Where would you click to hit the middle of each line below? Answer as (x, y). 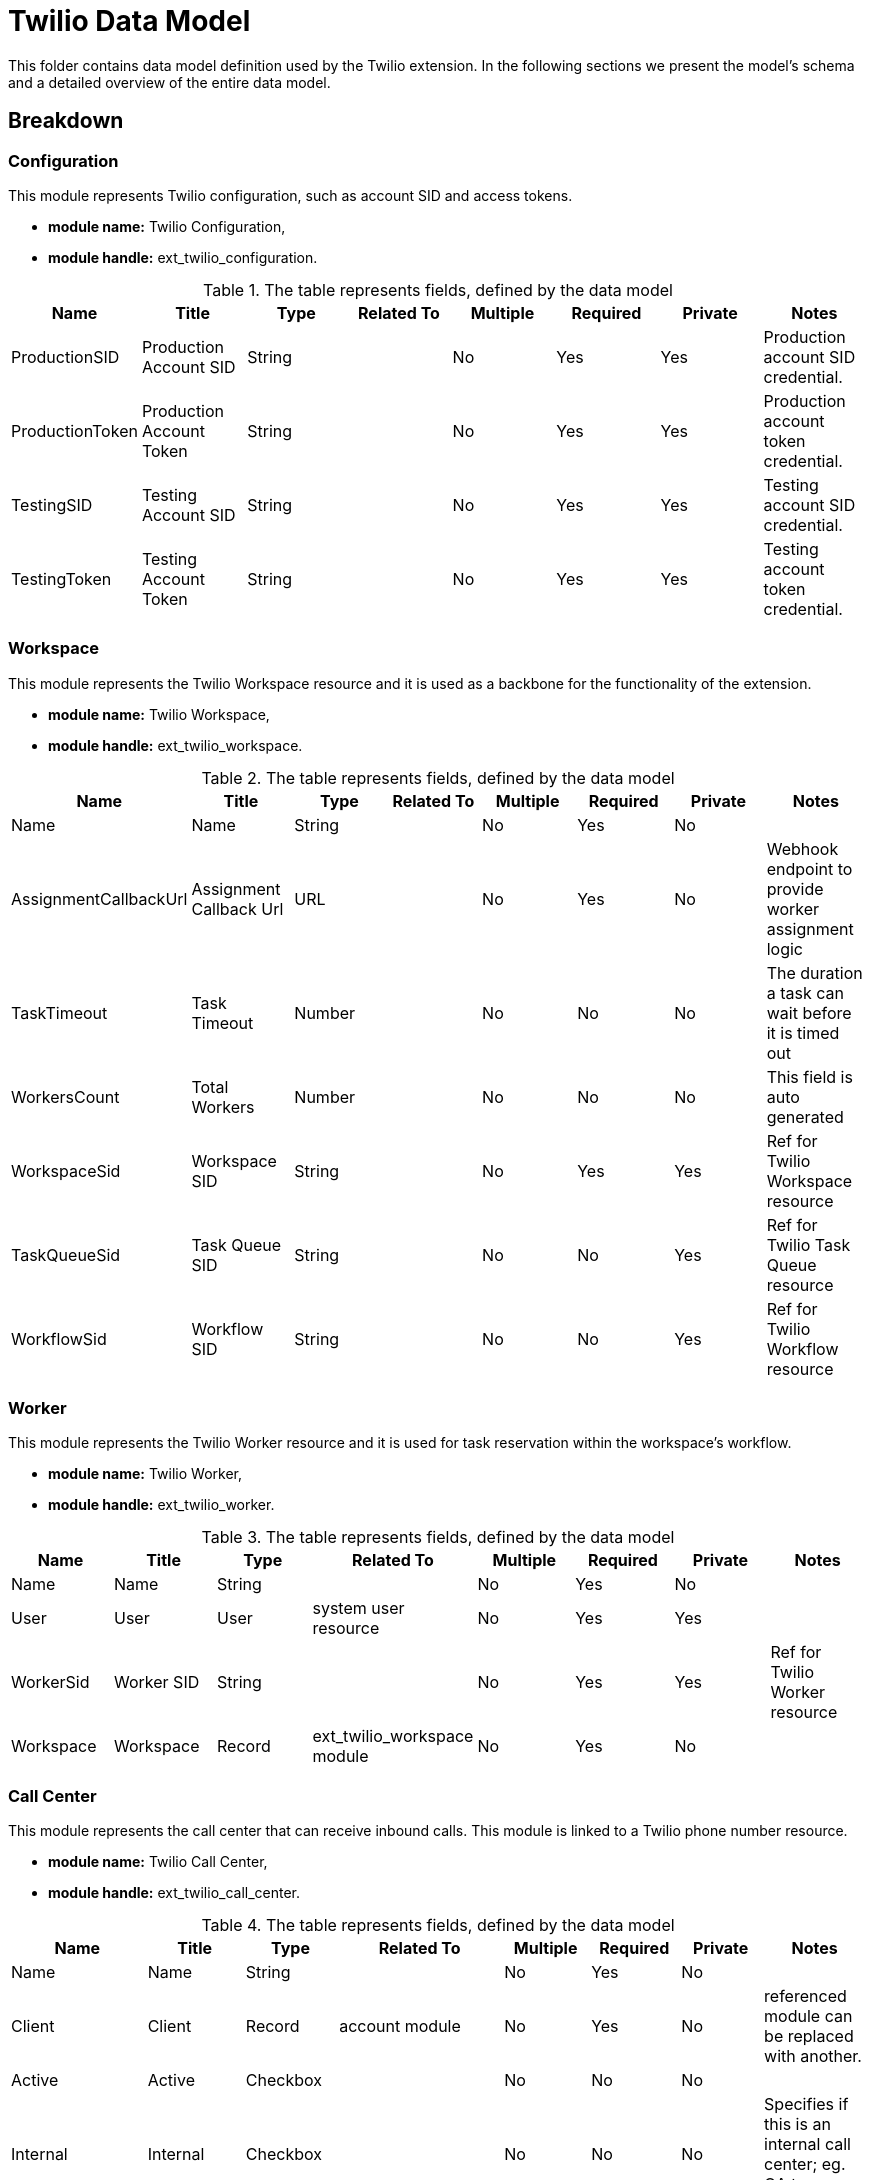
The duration (814, 972)
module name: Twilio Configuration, (167, 226)
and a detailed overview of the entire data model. (169, 82)
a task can (805, 992)
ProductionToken (74, 430)
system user (358, 1608)
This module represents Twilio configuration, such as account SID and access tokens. (290, 195)
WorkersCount (65, 1096)
